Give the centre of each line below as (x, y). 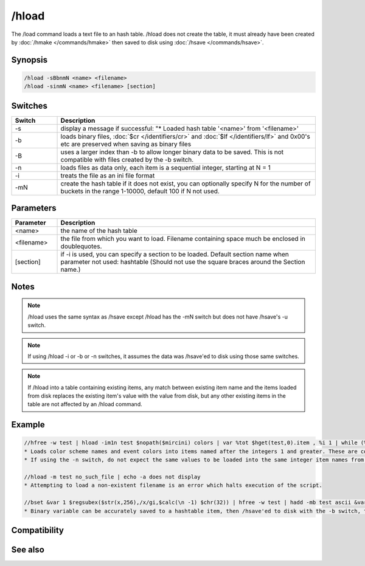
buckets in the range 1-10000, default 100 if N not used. (140, 191)
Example (28, 425)
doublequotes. (81, 246)
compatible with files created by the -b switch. (127, 159)
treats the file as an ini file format (108, 175)
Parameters (34, 208)
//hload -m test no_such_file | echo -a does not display (112, 477)
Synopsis (30, 60)
